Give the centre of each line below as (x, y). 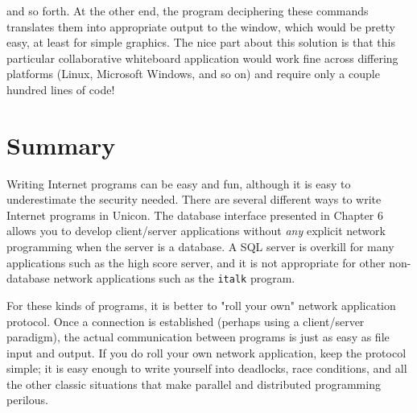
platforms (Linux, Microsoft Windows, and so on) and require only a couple (193, 74)
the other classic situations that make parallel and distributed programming (194, 384)
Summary (61, 145)
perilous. (27, 400)
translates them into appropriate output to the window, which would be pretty (201, 26)
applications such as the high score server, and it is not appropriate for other (196, 262)
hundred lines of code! (61, 89)
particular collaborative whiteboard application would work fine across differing (202, 58)
